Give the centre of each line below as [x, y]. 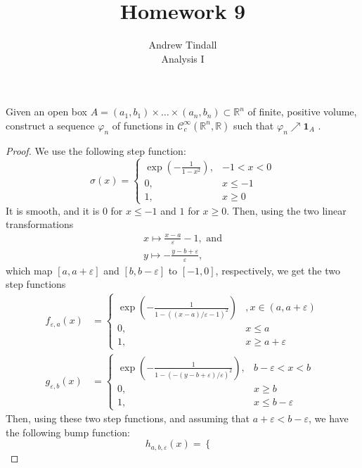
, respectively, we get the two [278, 270]
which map [29, 270]
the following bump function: [68, 432]
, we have [329, 418]
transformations [40, 224]
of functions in [143, 125]
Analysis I [183, 58]
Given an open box [47, 112]
